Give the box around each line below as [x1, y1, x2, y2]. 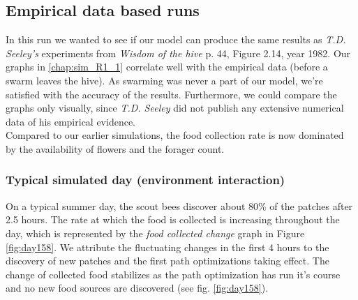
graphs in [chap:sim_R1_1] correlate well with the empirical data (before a [6, 59, 328, 74]
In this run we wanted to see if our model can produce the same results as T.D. [6, 32, 346, 47]
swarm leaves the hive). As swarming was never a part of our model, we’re [6, 73, 323, 87]
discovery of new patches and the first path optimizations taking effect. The [6, 253, 329, 268]
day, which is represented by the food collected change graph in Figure [6, 225, 305, 240]
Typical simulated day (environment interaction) [6, 171, 285, 188]
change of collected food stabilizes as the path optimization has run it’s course [6, 267, 341, 281]
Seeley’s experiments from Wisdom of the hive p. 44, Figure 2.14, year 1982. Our [6, 45, 351, 60]
